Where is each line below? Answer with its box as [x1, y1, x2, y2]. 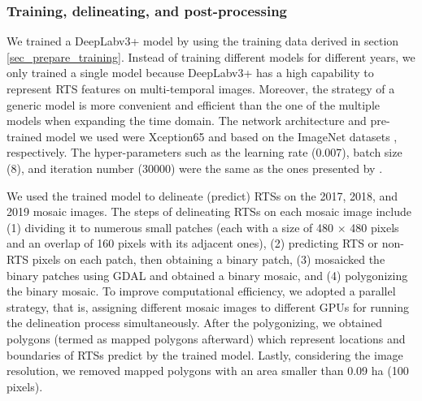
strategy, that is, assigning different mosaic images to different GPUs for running [7, 298, 409, 315]
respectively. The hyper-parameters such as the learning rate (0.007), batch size [7, 144, 402, 161]
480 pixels [350, 218, 399, 235]
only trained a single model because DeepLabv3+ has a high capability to [7, 64, 374, 81]
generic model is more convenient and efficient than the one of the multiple [7, 96, 381, 113]
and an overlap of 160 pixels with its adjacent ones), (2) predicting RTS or [7, 235, 379, 252]
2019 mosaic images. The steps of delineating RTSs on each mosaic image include [7, 203, 411, 220]
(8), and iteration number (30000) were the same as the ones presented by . [7, 159, 383, 176]
